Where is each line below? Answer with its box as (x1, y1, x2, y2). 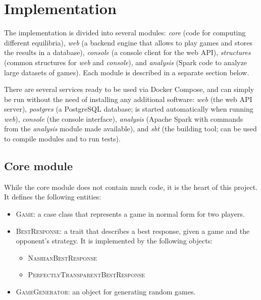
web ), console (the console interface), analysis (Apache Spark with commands (4, 113, 243, 124)
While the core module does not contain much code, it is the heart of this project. (4, 181, 257, 192)
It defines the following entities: (4, 191, 101, 202)
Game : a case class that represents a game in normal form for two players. (16, 209, 245, 219)
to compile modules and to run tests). (4, 133, 121, 144)
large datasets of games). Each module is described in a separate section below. (4, 67, 249, 77)
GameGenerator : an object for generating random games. (16, 286, 196, 297)
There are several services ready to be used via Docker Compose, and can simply (4, 84, 254, 94)
